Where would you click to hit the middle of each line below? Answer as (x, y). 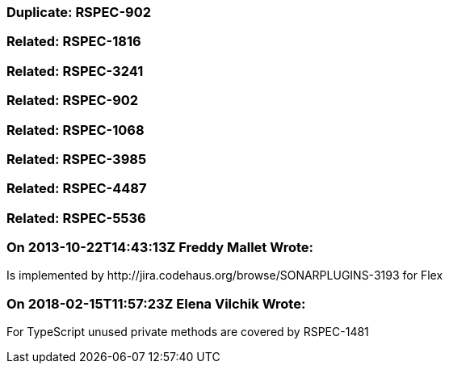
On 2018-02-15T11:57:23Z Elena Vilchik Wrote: (156, 303)
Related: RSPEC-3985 (77, 159)
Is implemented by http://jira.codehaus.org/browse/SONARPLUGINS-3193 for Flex (225, 275)
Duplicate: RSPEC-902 (79, 12)
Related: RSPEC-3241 (75, 71)
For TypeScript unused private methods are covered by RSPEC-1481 (188, 332)
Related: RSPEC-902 (73, 101)
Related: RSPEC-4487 (77, 189)
